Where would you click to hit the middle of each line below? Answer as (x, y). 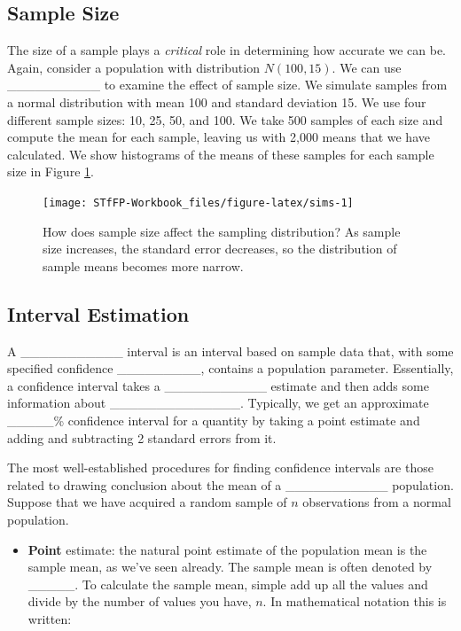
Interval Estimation (98, 313)
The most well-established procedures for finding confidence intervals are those (220, 467)
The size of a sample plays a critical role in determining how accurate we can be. (227, 50)
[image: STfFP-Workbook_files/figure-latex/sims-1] (198, 203)
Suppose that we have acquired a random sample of (147, 502)
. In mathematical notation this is (355, 601)
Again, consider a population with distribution (133, 67)
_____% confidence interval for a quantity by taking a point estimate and (214, 420)
